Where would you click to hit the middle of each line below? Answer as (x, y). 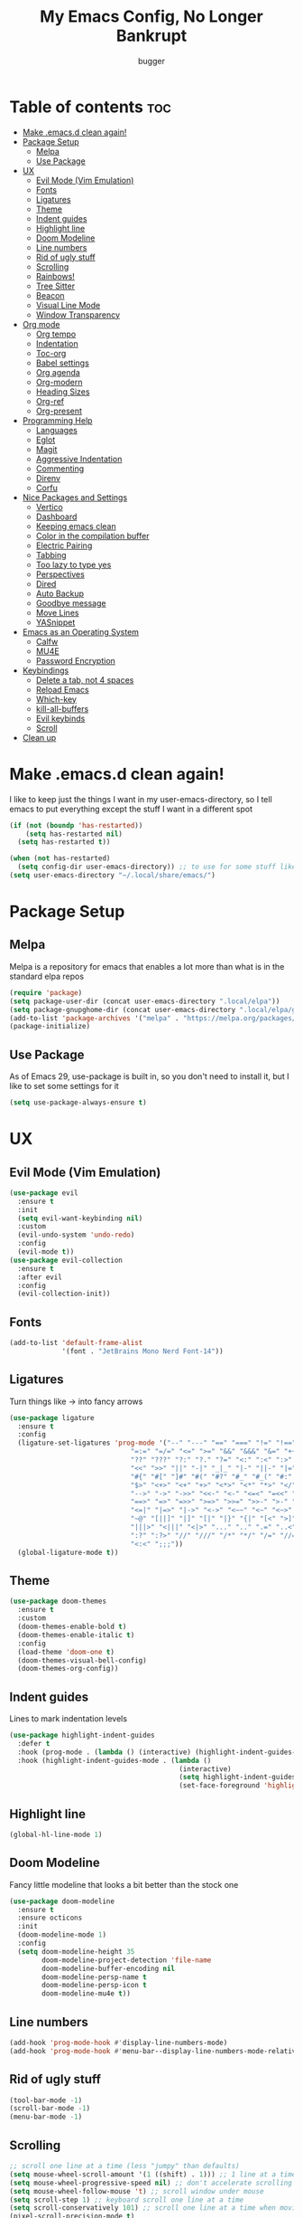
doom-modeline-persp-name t (94, 1977)
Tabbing (51, 554)
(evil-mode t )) (46, 1252)
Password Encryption (75, 660)
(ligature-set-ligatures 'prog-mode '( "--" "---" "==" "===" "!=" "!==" (157, 1443)
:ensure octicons (50, 1918)
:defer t (34, 1743)
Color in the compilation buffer (92, 536)
